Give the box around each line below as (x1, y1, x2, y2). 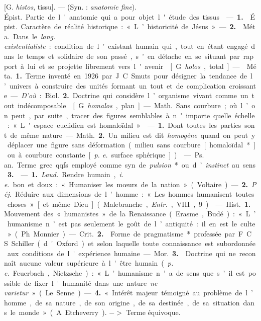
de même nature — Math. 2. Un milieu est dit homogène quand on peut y (10, 129, 255, 140)
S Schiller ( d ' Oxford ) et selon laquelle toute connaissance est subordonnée (4, 238, 256, 249)
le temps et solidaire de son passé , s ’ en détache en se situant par (18, 50, 240, 61)
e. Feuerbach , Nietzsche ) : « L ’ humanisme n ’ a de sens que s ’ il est (4, 268, 245, 278)
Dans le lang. (13, 31, 56, 41)
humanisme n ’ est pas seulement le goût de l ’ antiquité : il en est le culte (7, 218, 255, 229)
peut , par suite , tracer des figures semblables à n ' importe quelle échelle (11, 110, 255, 120)
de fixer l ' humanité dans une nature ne (24, 277, 158, 288)
